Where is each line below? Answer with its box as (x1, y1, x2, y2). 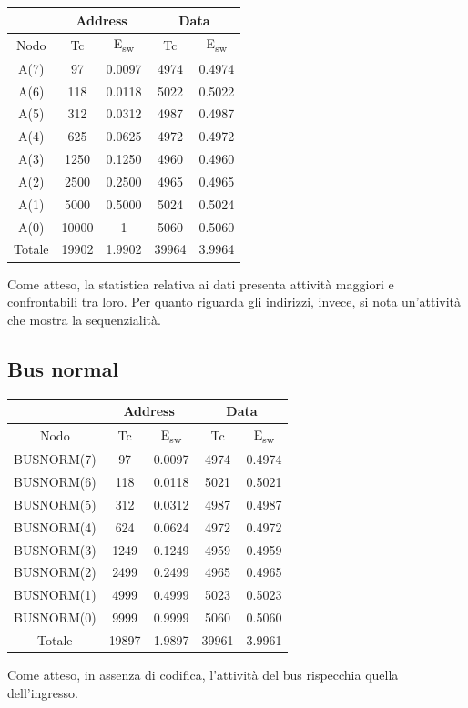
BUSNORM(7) (14, 450, 97, 469)
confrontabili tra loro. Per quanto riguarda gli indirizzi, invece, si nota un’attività (7, 292, 462, 311)
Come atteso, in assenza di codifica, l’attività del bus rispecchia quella (7, 665, 399, 684)
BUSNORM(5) (14, 494, 97, 513)
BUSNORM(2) (14, 562, 97, 582)
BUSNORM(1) (14, 585, 97, 604)
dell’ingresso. (7, 683, 78, 702)
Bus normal (7, 354, 119, 382)
